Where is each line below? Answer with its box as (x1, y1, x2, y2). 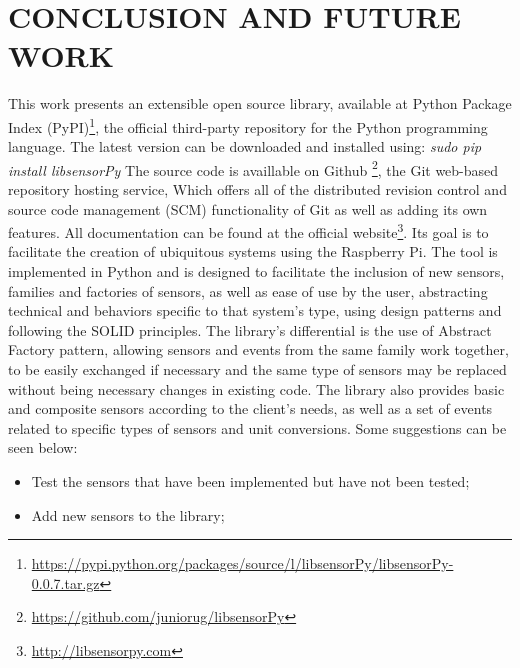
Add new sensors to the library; (31, 504, 225, 525)
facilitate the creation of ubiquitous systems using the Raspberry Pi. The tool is (8, 241, 498, 262)
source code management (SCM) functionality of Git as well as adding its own (8, 198, 488, 219)
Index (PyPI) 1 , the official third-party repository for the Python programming (8, 113, 488, 137)
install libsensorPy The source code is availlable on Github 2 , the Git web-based (8, 156, 499, 180)
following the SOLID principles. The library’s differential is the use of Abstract (8, 319, 492, 340)
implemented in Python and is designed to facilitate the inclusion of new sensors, (8, 261, 505, 282)
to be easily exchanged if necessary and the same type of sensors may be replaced (8, 359, 507, 379)
